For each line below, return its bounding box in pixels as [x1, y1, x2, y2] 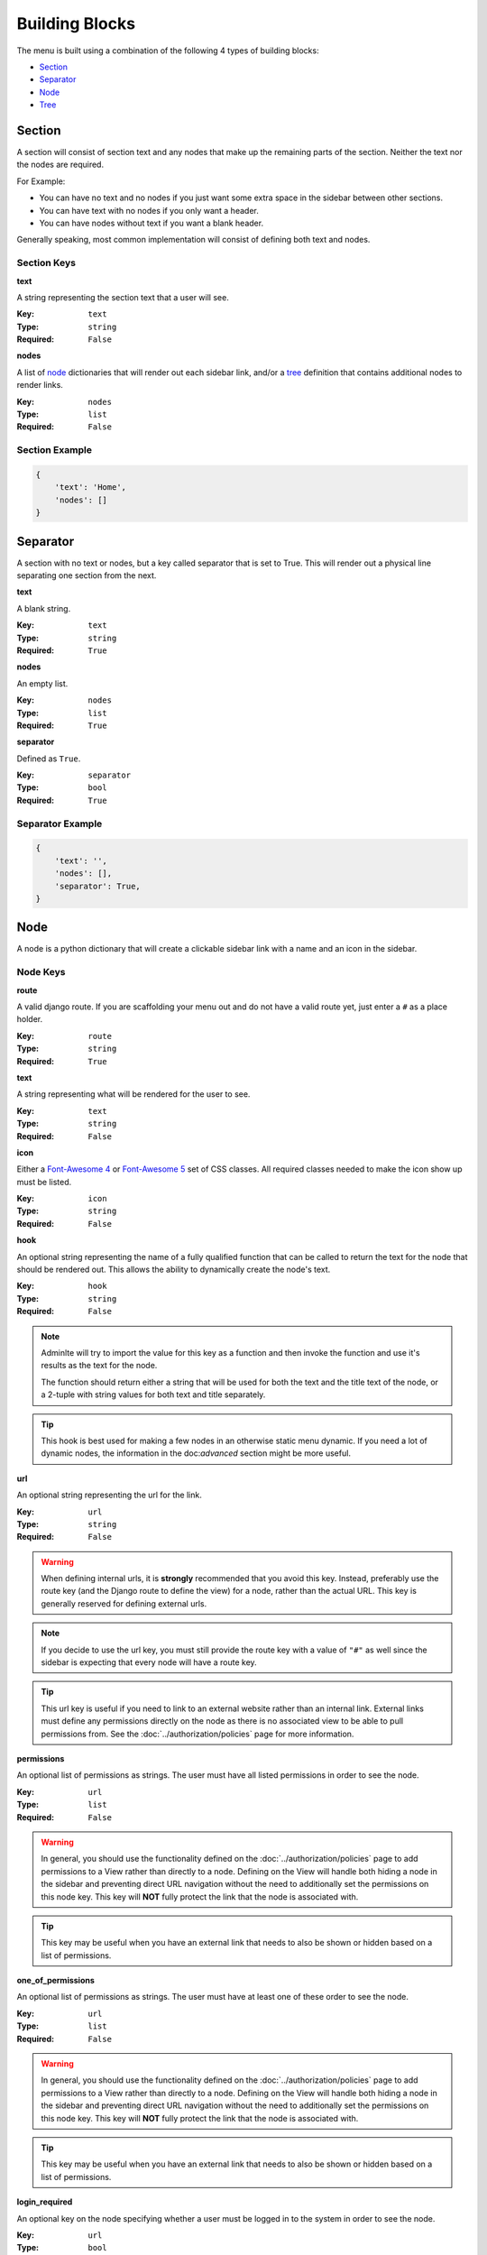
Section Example [16, 444, 92, 456]
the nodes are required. [16, 159, 104, 170]
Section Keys [16, 257, 77, 270]
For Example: [16, 176, 66, 187]
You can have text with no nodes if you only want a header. [39, 205, 259, 216]
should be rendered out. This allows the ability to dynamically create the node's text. [16, 1264, 331, 1275]
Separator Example [16, 817, 103, 830]
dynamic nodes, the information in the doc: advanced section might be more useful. [41, 1448, 352, 1459]
